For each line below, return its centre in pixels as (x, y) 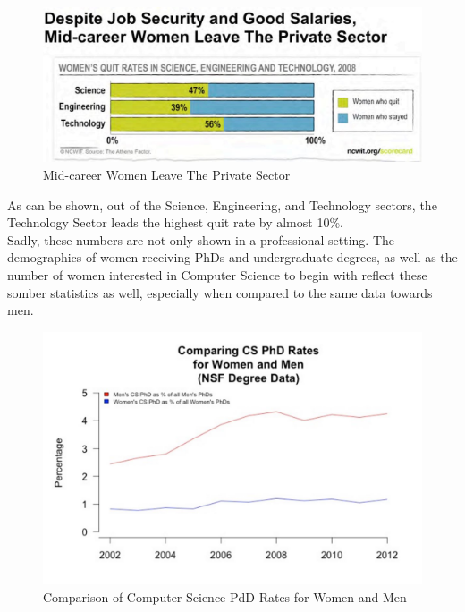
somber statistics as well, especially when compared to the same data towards (220, 292)
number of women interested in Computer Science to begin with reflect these (217, 275)
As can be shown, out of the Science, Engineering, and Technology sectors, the (222, 204)
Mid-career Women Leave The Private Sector (167, 175)
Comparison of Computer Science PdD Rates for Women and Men (225, 596)
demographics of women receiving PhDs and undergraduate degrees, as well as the (232, 257)
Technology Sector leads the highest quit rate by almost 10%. (175, 222)
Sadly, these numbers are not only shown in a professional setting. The (201, 239)
